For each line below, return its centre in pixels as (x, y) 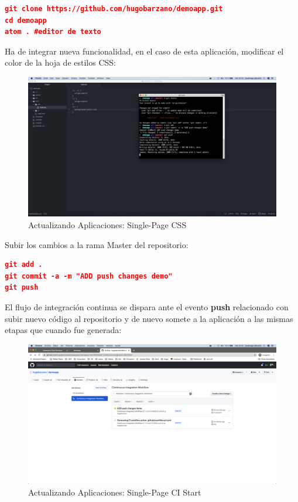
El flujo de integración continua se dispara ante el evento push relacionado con (147, 307)
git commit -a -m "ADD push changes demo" (89, 276)
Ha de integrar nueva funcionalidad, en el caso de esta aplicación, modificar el (144, 51)
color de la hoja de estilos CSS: (60, 62)
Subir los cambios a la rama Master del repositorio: (97, 244)
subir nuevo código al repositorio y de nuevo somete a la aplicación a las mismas (149, 318)
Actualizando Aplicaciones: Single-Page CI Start (115, 492)
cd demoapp (26, 20)
